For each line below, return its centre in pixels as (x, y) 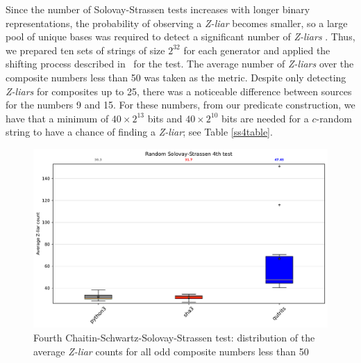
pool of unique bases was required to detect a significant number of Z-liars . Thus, (180, 37)
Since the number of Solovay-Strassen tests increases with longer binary (158, 9)
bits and (165, 118)
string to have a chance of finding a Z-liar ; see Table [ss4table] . (139, 132)
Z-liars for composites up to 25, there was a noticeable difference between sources (179, 91)
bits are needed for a (265, 118)
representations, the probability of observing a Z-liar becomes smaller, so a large (177, 23)
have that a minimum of (57, 118)
